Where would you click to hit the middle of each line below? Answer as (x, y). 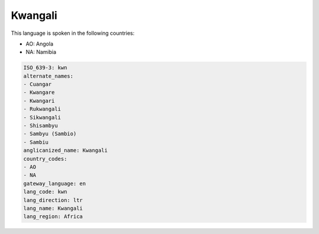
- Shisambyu (41, 126)
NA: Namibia (41, 52)
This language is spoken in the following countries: (73, 33)
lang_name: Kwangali (53, 208)
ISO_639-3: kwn (45, 68)
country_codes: (45, 159)
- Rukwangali (42, 109)
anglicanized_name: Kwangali (66, 150)
